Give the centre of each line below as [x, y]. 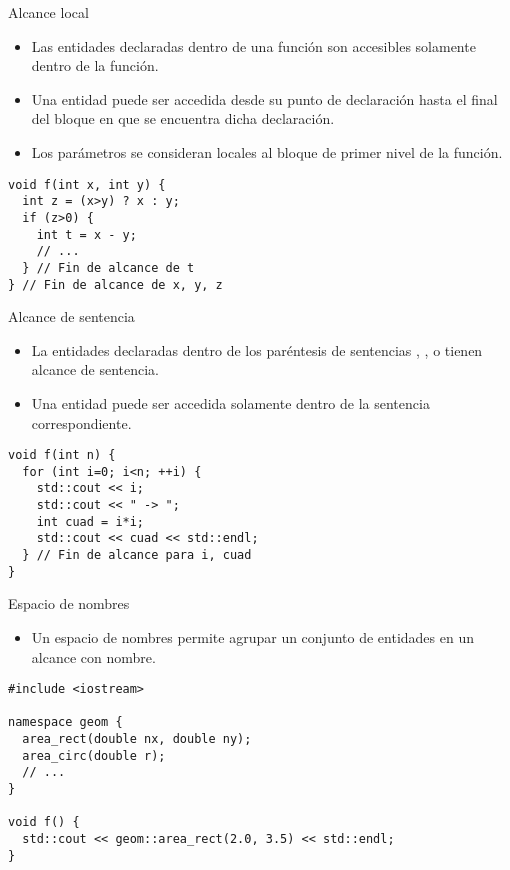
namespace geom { [65, 722]
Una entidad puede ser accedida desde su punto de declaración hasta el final [264, 98]
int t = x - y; [86, 234]
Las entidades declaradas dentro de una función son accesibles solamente [253, 45]
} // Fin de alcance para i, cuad [137, 555]
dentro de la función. [95, 65]
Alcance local [48, 12]
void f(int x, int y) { [87, 184]
